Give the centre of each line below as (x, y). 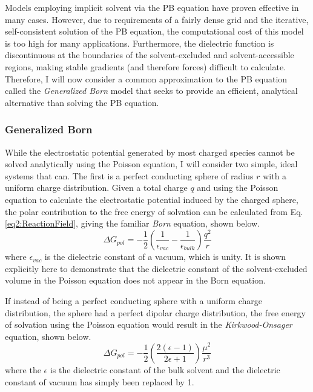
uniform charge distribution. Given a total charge (96, 188)
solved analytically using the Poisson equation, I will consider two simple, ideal (151, 164)
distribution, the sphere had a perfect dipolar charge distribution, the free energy (155, 312)
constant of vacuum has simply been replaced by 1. (100, 381)
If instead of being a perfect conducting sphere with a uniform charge (133, 301)
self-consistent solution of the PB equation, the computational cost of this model (154, 31)
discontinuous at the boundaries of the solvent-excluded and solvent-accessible (150, 55)
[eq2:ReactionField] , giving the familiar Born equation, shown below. (133, 223)
